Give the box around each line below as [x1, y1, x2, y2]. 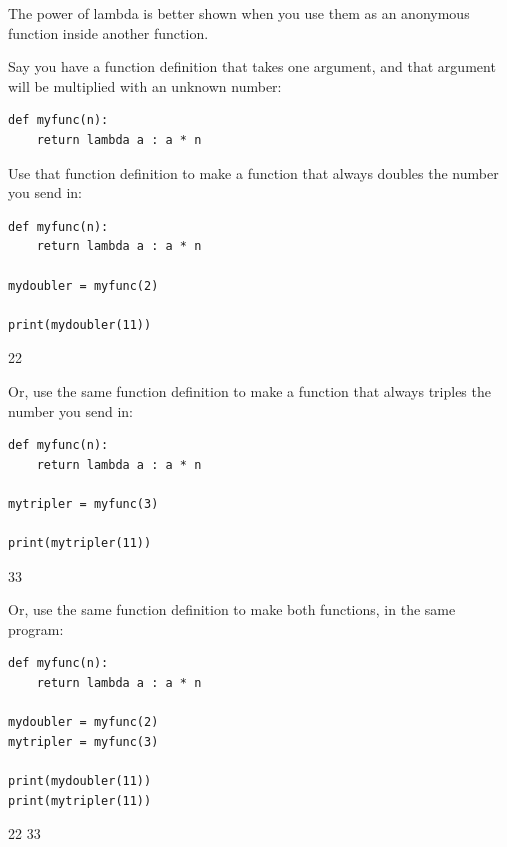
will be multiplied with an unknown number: [8, 75, 282, 96]
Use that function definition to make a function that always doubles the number [8, 162, 499, 183]
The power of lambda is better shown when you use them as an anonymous [8, 3, 470, 23]
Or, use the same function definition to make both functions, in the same [8, 599, 456, 620]
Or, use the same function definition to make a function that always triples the [8, 380, 491, 401]
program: [8, 618, 64, 639]
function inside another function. [8, 22, 209, 43]
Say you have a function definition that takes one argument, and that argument [8, 56, 496, 77]
